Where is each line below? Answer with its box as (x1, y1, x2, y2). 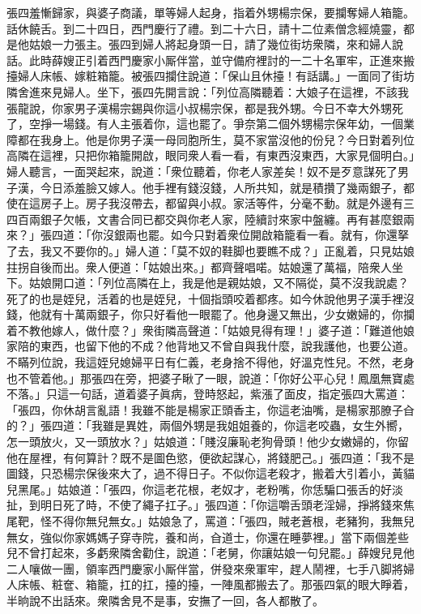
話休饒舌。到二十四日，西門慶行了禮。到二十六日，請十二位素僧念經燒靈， (6, 19, 403, 36)
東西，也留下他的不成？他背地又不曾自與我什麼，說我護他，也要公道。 (40, 337, 415, 354)
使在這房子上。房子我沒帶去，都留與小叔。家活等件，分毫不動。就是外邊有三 (6, 195, 415, 212)
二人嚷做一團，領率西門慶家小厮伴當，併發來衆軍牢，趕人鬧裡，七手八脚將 (6, 560, 403, 577)
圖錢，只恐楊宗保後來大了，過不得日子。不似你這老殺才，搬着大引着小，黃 (6, 465, 403, 482)
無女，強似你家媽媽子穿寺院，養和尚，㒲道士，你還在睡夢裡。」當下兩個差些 (6, 528, 409, 545)
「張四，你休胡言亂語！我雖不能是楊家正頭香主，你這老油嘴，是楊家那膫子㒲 (6, 401, 415, 418)
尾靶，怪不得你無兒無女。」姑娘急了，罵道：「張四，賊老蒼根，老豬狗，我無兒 (6, 513, 415, 529)
